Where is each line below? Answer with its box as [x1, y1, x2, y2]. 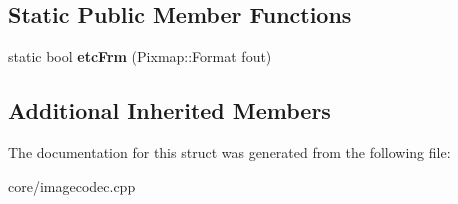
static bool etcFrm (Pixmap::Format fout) [8, 46, 272, 67]
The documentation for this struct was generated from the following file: [8, 142, 451, 162]
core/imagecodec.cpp [8, 175, 136, 196]
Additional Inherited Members [8, 95, 331, 126]
